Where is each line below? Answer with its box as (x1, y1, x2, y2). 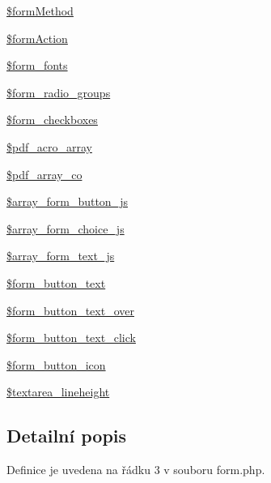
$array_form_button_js (6, 193, 128, 210)
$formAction (6, 29, 68, 46)
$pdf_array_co (6, 165, 83, 182)
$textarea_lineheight (6, 383, 110, 400)
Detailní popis (6, 423, 127, 448)
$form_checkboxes (6, 111, 98, 128)
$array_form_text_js (6, 247, 115, 264)
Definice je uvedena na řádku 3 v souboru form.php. (6, 461, 265, 478)
